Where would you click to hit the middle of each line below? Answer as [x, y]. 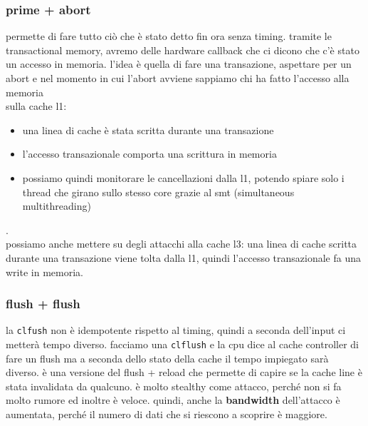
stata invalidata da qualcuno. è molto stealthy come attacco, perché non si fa [174, 386]
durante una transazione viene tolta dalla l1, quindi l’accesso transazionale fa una [184, 257]
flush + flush [43, 304]
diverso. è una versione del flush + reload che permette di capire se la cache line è [184, 372]
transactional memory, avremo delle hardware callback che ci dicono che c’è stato [183, 50]
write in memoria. [44, 272]
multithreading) [57, 206]
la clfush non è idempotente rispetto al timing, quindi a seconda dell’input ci [176, 330]
